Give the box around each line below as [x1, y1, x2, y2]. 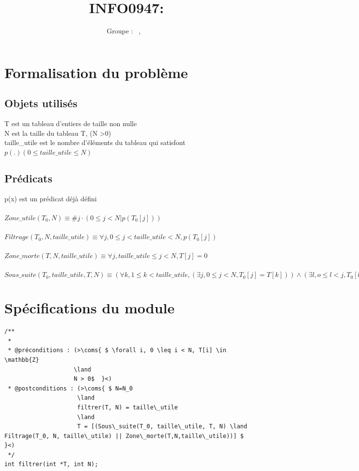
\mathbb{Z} [4, 356, 39, 363]
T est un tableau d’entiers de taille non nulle [4, 118, 137, 129]
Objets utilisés [4, 96, 78, 111]
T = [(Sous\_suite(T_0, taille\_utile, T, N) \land [77, 423, 248, 430]
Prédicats [4, 170, 53, 185]
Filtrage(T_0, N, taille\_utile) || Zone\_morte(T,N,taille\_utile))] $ [4, 432, 244, 439]
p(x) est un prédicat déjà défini [4, 193, 97, 203]
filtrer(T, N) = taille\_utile [77, 404, 178, 411]
